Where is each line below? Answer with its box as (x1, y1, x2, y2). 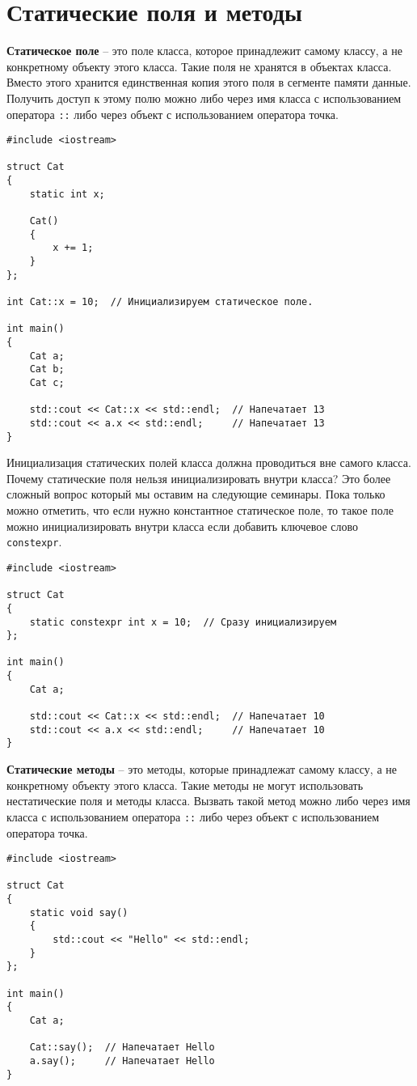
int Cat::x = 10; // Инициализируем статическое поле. (6, 296, 314, 308)
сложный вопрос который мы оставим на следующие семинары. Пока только (6, 486, 385, 503)
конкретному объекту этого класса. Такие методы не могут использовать (6, 776, 364, 793)
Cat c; (29, 376, 65, 388)
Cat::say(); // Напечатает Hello (29, 1041, 215, 1054)
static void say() (29, 906, 128, 918)
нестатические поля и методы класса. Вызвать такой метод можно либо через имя (6, 792, 411, 809)
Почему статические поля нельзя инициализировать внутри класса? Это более (6, 469, 391, 486)
